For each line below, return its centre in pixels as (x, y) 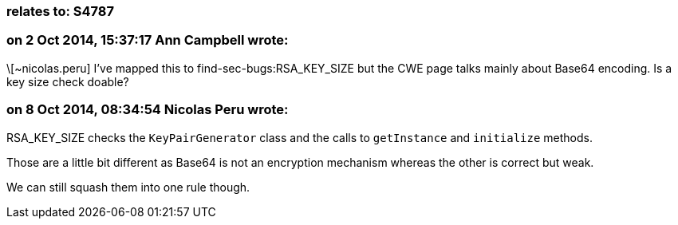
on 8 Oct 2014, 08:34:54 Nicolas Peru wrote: (148, 110)
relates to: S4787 (60, 11)
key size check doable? (68, 81)
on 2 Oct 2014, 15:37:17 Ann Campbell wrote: (148, 40)
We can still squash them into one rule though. (128, 187)
